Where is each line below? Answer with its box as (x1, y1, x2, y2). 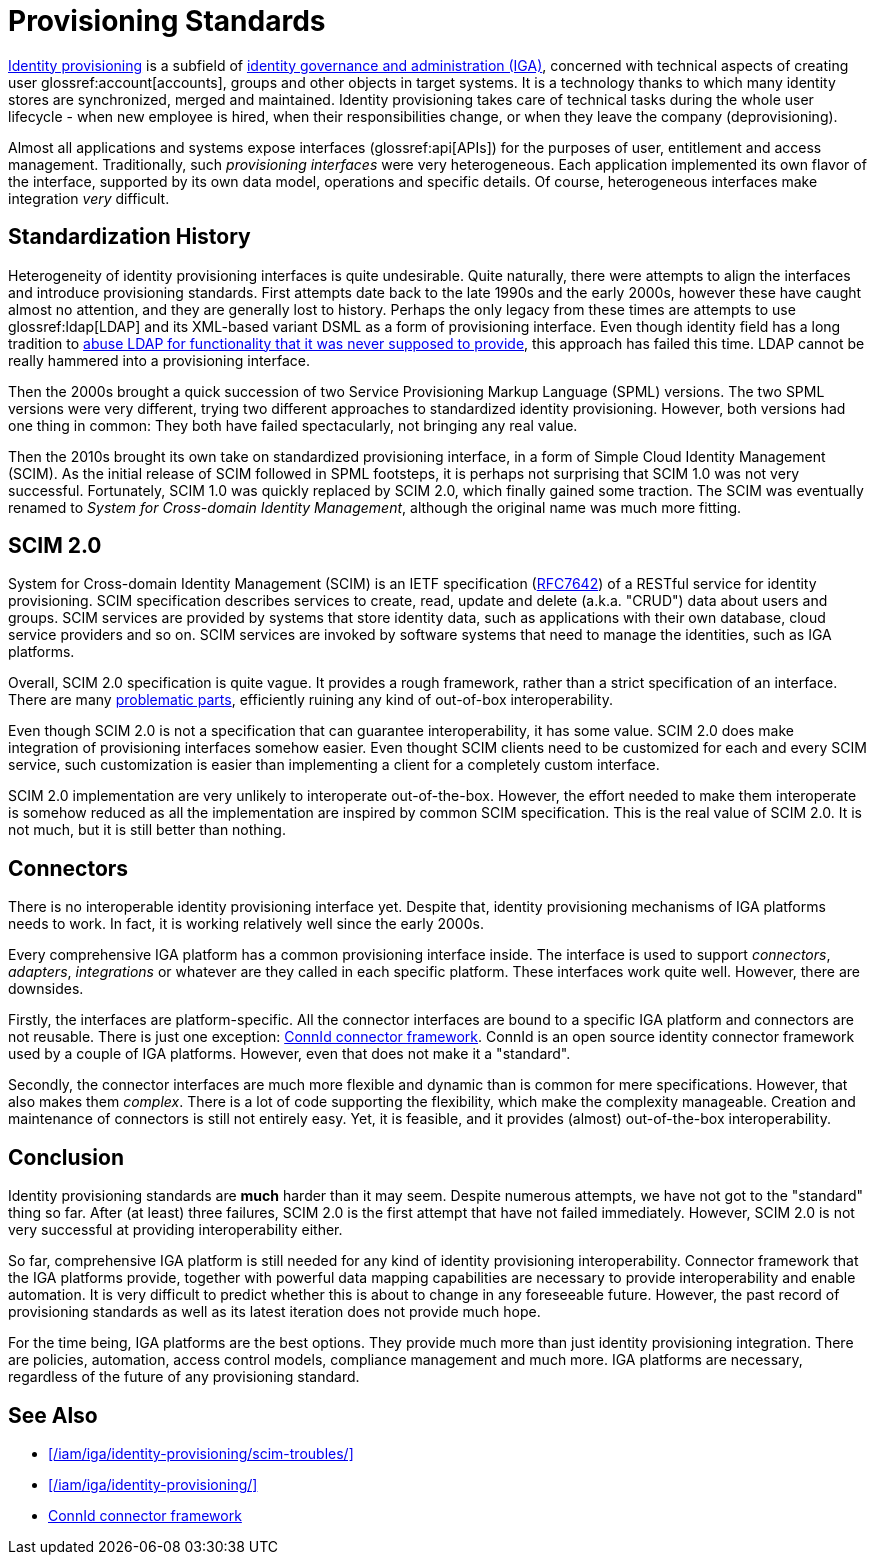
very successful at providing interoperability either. (8, 1221, 343, 1239)
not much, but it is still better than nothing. (8, 821, 286, 839)
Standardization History (8, 224, 251, 250)
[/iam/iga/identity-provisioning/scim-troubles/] (48, 1444, 354, 1462)
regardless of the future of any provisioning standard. (8, 1368, 360, 1386)
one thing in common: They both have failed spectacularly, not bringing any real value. (8, 416, 578, 434)
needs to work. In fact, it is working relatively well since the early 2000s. (8, 915, 484, 933)
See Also (8, 1402, 98, 1428)
